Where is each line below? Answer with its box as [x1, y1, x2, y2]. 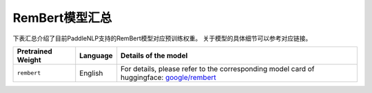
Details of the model [121, 51, 188, 60]
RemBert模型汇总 [12, 10, 112, 25]
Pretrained [17, 46, 53, 56]
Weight [17, 55, 41, 64]
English [79, 68, 103, 78]
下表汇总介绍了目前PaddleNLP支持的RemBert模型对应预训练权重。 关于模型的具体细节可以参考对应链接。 [12, 34, 312, 42]
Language [79, 51, 113, 60]
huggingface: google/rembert [121, 72, 216, 82]
